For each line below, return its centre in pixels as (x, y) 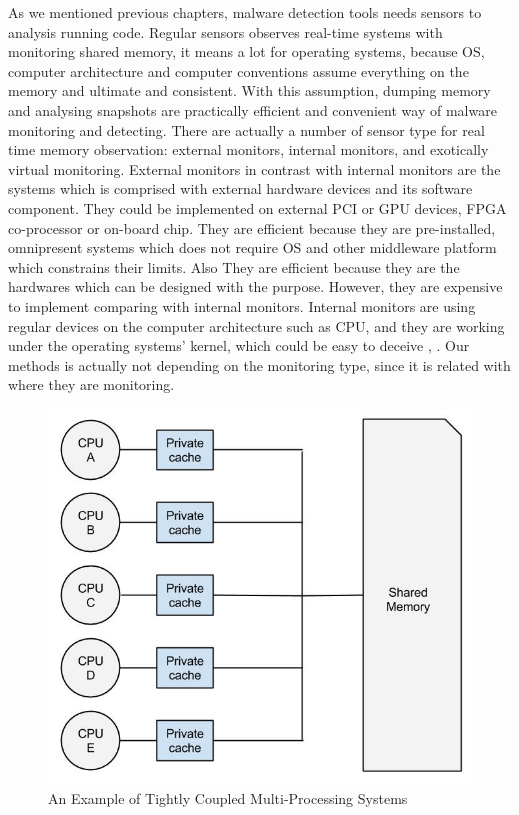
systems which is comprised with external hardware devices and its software (240, 188)
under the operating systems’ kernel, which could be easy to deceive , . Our (239, 345)
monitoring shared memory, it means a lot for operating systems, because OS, (246, 51)
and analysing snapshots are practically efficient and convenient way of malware (252, 109)
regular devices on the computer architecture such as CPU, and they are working (256, 325)
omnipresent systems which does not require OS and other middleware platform (252, 247)
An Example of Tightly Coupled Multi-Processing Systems (228, 798)
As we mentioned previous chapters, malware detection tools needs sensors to (245, 12)
